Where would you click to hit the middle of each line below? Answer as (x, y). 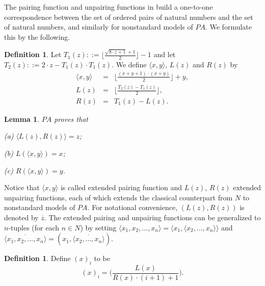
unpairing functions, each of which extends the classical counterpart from (118, 197)
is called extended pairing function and (121, 187)
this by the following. (37, 36)
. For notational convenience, (132, 207)
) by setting (98, 227)
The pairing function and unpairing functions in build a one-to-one (109, 7)
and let (165, 54)
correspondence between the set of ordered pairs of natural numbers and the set (129, 17)
